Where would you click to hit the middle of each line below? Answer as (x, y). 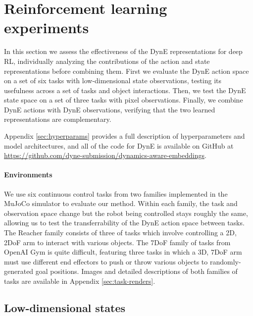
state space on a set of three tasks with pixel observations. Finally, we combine (124, 100)
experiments (47, 27)
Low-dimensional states (65, 307)
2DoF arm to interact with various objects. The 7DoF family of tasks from (117, 242)
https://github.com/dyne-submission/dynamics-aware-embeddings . (105, 155)
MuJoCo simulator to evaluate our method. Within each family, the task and (121, 203)
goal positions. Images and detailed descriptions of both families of (136, 271)
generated (19, 271)
